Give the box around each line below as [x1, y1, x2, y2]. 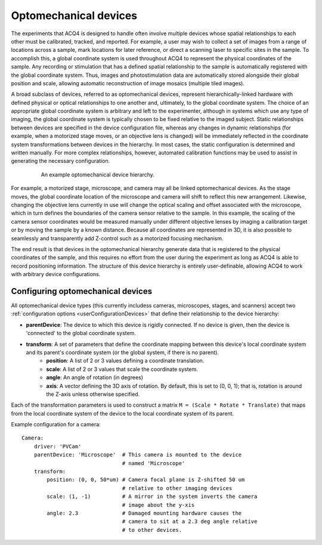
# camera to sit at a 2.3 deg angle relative [122, 518, 258, 525]
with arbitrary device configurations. [11, 271, 101, 278]
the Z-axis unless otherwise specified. [46, 391, 140, 398]
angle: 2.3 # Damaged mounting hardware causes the [47, 510, 242, 516]
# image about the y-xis [122, 501, 195, 508]
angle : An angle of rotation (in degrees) [46, 374, 143, 381]
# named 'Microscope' [122, 460, 185, 466]
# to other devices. [122, 527, 182, 533]
